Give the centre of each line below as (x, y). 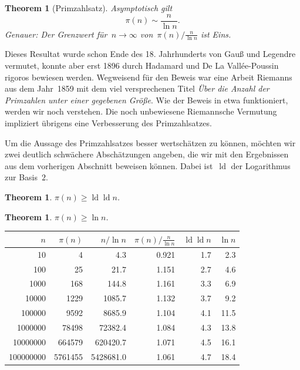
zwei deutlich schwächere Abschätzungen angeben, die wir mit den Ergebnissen (147, 154)
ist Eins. (216, 34)
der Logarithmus (261, 165)
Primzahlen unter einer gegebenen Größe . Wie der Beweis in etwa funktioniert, (146, 100)
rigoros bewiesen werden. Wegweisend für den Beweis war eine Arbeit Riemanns (149, 77)
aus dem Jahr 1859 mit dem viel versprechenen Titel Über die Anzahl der (137, 88)
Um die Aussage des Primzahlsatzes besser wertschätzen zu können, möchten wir (150, 142)
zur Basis (21, 177)
